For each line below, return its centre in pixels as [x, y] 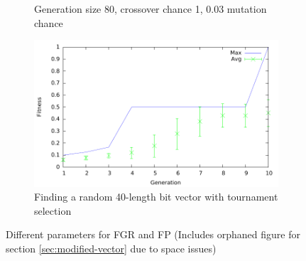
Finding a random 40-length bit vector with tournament [156, 197]
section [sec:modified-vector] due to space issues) [111, 248]
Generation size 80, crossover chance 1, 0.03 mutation [151, 9]
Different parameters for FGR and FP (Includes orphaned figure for [153, 234]
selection [53, 210]
